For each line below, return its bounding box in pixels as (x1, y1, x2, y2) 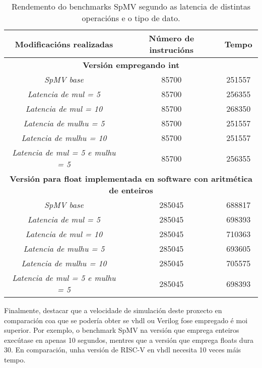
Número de (149, 32, 194, 44)
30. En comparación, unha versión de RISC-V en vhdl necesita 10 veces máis (4, 344, 241, 355)
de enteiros (109, 184, 153, 196)
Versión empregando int (82, 59, 180, 70)
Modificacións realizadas (15, 38, 113, 50)
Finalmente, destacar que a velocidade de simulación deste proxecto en (4, 305, 222, 315)
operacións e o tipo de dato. (82, 12, 180, 24)
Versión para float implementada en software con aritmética (10, 173, 252, 184)
